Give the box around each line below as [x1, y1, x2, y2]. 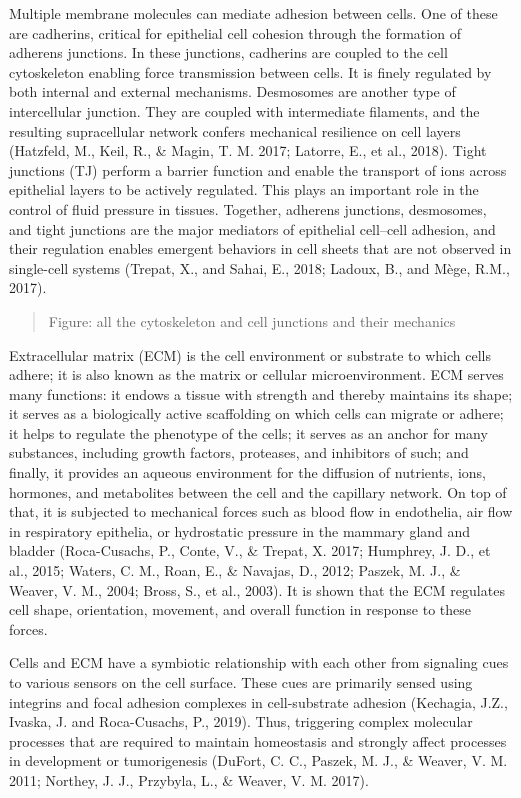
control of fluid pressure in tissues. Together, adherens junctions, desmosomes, [9, 198, 487, 219]
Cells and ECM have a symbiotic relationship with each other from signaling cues [9, 652, 509, 673]
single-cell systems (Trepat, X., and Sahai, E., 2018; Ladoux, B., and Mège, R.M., [9, 257, 510, 278]
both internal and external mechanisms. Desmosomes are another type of [9, 81, 456, 102]
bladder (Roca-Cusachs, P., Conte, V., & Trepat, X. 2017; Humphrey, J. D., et [9, 540, 491, 561]
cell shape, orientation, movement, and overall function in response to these [9, 599, 472, 620]
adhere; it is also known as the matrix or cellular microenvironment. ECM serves [9, 364, 504, 385]
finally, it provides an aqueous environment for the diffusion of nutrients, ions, [9, 462, 486, 483]
